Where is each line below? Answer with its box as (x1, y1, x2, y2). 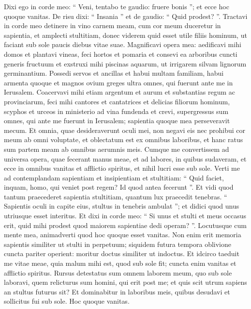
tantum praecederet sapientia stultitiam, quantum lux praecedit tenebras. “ (4, 191, 227, 201)
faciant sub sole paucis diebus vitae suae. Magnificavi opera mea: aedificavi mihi (4, 39, 241, 49)
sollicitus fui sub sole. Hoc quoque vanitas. (4, 296, 130, 306)
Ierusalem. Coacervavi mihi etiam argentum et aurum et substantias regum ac (4, 87, 236, 97)
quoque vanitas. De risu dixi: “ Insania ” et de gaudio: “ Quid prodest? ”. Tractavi (4, 11, 248, 21)
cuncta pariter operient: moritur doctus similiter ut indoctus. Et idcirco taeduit (4, 248, 239, 259)
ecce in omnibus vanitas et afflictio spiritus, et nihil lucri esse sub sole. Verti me (4, 163, 240, 173)
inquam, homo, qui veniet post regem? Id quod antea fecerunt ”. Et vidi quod (4, 182, 234, 192)
